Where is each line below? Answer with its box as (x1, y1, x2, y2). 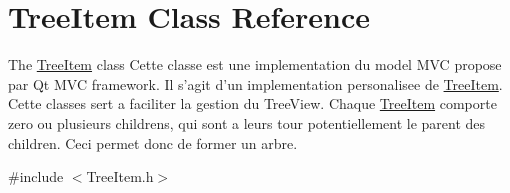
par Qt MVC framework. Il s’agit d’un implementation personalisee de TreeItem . (8, 73, 503, 94)
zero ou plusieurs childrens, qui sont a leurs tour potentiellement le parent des (8, 112, 486, 133)
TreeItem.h (86, 166, 154, 187)
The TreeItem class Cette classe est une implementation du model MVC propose (8, 54, 502, 75)
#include (8, 166, 64, 187)
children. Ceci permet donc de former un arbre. (8, 132, 298, 153)
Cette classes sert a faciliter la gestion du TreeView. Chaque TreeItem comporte (8, 93, 497, 114)
